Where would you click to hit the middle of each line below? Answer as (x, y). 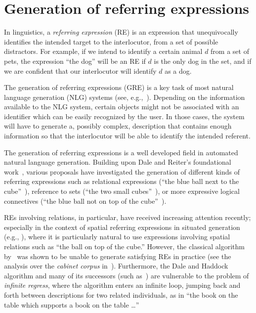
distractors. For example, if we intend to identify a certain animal (103, 51)
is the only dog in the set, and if (203, 61)
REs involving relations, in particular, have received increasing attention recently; (128, 217)
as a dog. (178, 70)
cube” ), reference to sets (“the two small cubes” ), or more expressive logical (122, 191)
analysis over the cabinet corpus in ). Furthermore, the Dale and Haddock (116, 266)
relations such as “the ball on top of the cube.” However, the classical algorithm (124, 246)
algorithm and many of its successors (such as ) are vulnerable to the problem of (127, 275)
